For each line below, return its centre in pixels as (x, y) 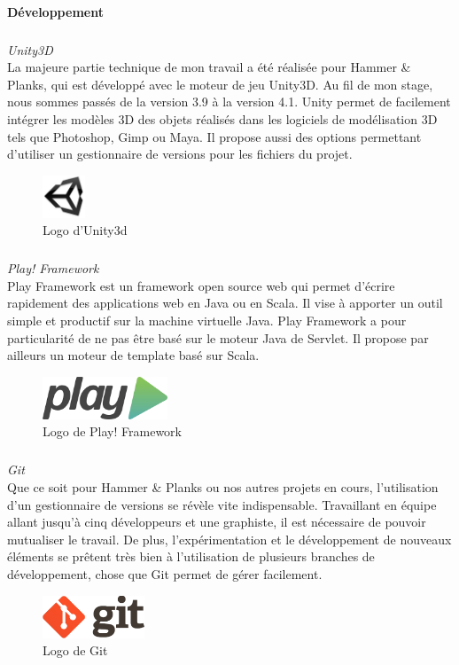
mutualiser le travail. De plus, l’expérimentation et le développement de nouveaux (229, 539)
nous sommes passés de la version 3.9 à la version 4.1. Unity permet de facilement (229, 102)
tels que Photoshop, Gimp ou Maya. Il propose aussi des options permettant (214, 136)
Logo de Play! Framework (112, 431)
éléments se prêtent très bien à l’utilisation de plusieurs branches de (191, 556)
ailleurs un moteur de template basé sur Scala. (133, 355)
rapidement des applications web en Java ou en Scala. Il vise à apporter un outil (225, 303)
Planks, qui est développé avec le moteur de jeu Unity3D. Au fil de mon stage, (220, 84)
